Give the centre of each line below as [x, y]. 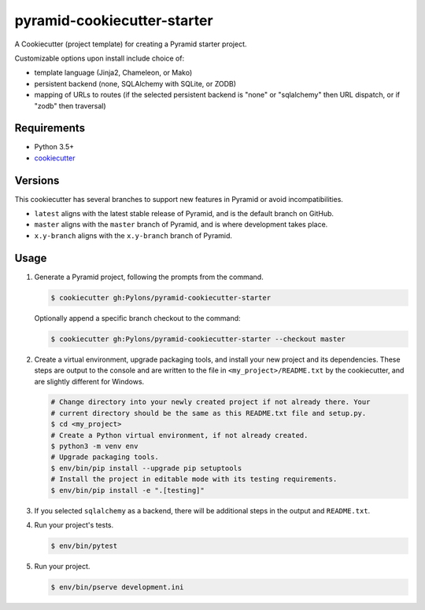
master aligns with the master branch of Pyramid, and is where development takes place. [181, 225]
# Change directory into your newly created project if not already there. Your [211, 402]
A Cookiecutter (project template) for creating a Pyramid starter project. [131, 44]
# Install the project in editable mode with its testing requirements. [194, 479]
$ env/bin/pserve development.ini [117, 587]
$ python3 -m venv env [94, 446]
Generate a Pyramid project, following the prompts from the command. [149, 277]
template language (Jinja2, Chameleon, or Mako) [113, 73]
